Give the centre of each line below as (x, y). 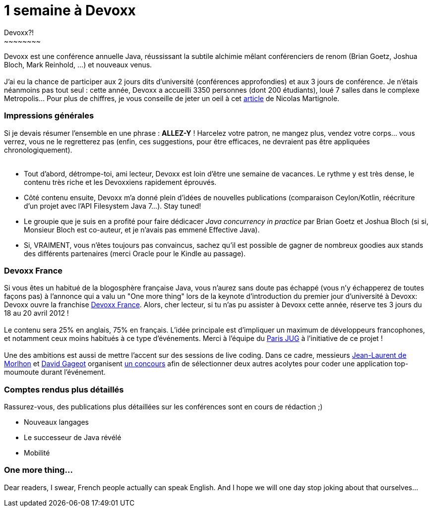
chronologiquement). (38, 150)
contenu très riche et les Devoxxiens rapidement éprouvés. (120, 182)
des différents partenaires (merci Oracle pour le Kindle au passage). (135, 253)
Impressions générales (49, 116)
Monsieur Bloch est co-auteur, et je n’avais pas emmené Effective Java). (142, 229)
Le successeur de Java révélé (73, 437)
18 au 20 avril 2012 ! (36, 313)
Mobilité (37, 453)
